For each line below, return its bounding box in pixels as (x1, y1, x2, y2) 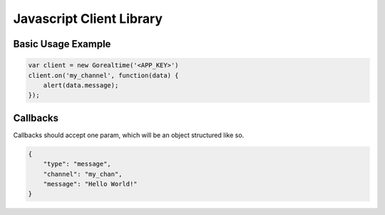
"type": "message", (43, 160, 112, 168)
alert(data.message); (43, 81, 119, 89)
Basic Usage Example (13, 38, 111, 50)
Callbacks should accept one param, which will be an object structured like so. (13, 131, 245, 139)
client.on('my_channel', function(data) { (28, 71, 179, 79)
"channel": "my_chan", (43, 170, 123, 178)
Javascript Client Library (13, 11, 163, 26)
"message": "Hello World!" (43, 179, 138, 188)
